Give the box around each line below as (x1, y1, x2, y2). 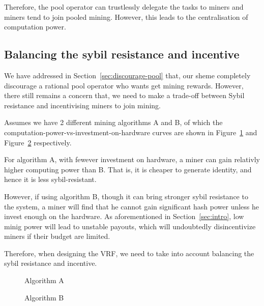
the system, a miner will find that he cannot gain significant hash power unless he (4, 201, 259, 211)
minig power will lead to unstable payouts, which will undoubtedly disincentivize (4, 221, 256, 231)
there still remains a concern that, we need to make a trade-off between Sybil (4, 90, 245, 101)
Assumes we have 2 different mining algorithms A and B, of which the (4, 117, 223, 128)
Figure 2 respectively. (4, 137, 72, 147)
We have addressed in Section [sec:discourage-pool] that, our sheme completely (4, 70, 251, 80)
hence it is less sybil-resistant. (4, 174, 97, 185)
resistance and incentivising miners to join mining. (4, 100, 161, 110)
